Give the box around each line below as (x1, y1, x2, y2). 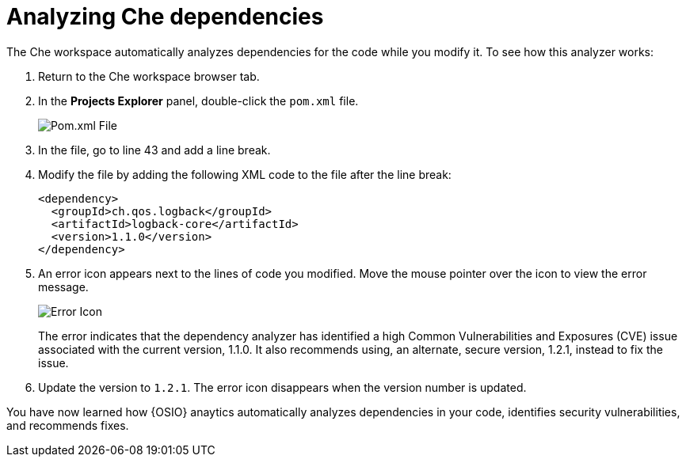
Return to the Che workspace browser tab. (38, 69, 260, 83)
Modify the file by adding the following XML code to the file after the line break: (38, 167, 452, 181)
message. (38, 279, 89, 294)
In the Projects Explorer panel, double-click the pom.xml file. (38, 93, 359, 108)
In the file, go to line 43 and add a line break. (38, 142, 271, 157)
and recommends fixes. (6, 418, 129, 432)
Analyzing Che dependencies (6, 3, 324, 30)
